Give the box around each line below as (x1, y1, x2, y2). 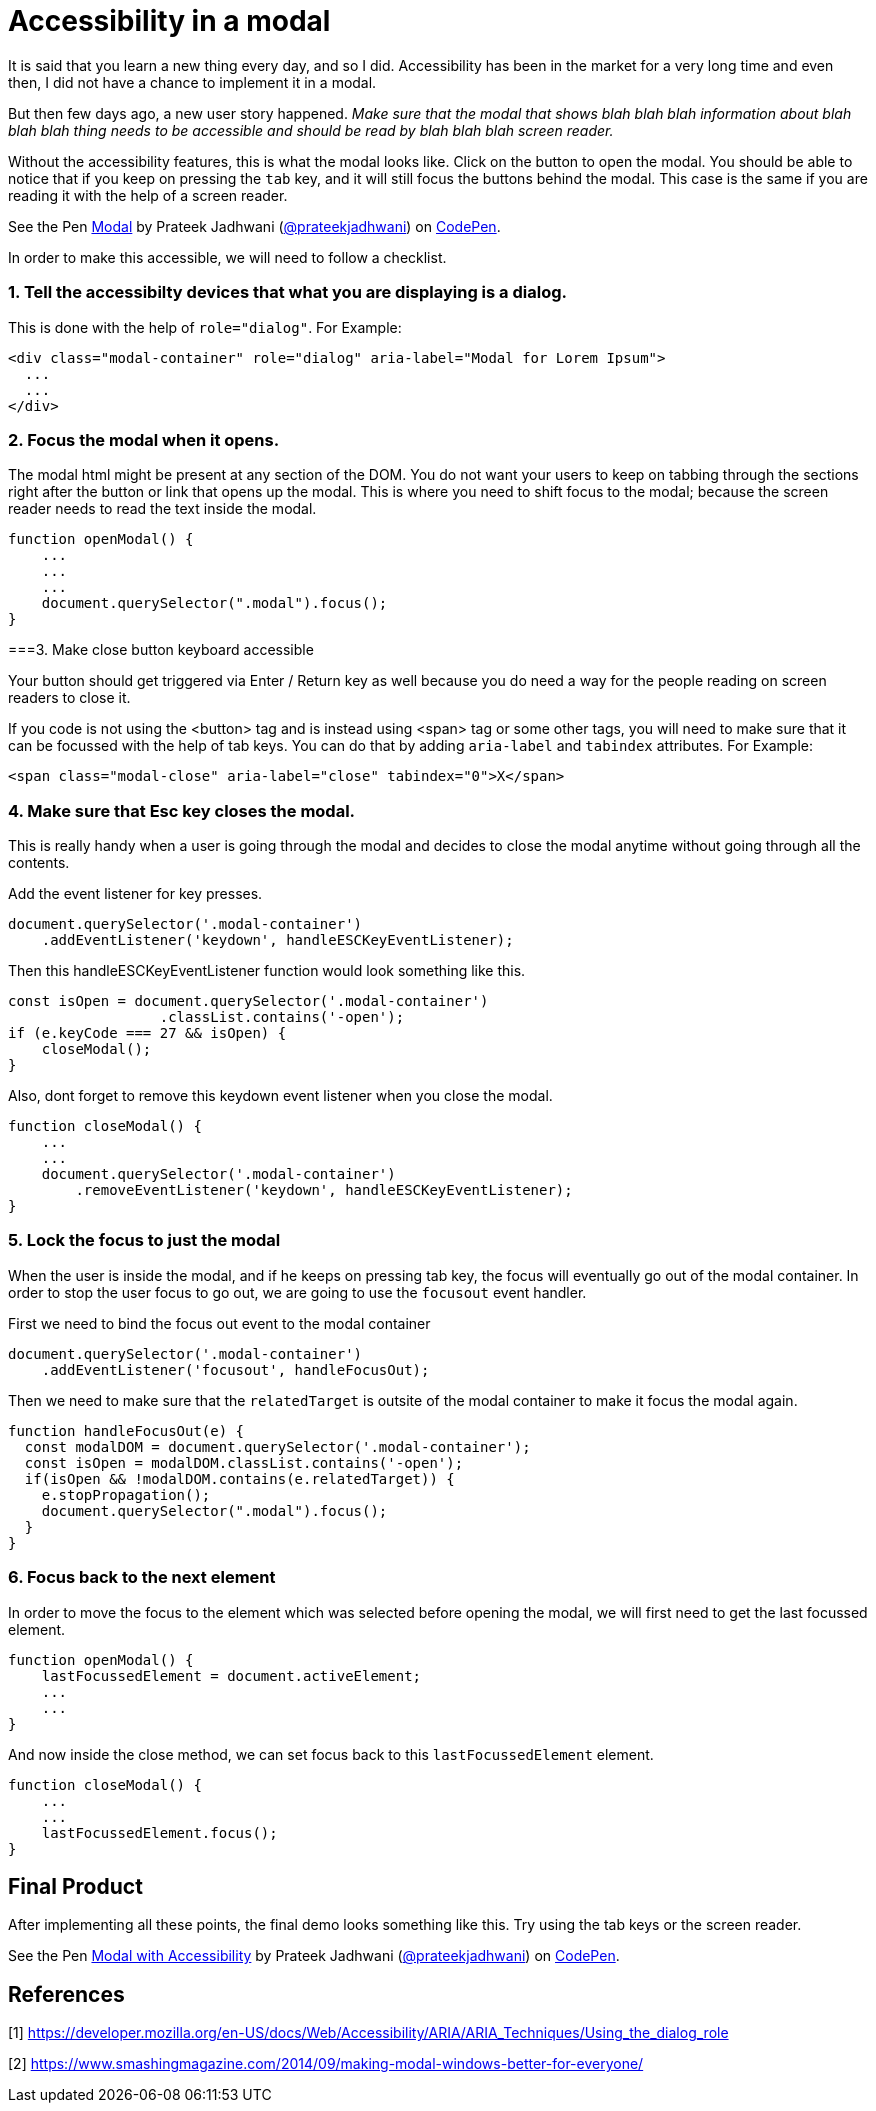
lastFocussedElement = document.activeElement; (41, 1667, 422, 1684)
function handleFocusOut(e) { (8, 1422, 245, 1439)
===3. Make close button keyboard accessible (8, 641, 314, 659)
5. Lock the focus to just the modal (8, 1230, 281, 1251)
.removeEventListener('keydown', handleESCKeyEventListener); (75, 1182, 573, 1198)
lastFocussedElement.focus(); (41, 1824, 278, 1841)
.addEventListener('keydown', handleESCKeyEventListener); (41, 932, 514, 948)
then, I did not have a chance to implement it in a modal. (8, 73, 377, 91)
